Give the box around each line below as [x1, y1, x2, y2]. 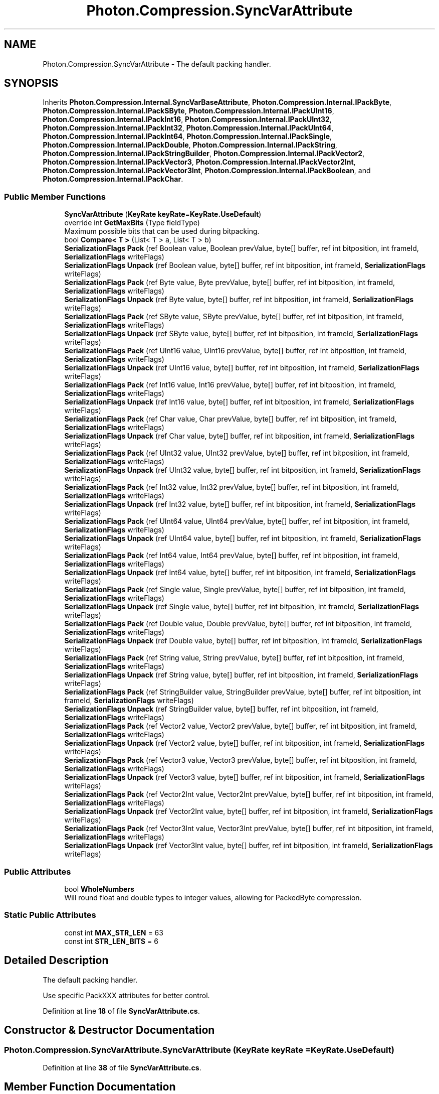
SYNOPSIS [4, 77, 59, 90]
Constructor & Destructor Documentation [4, 1023, 215, 1036]
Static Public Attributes [4, 910, 96, 920]
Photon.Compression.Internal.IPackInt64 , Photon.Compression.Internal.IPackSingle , [43, 132, 332, 141]
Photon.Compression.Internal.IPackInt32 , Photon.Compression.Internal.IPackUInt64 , [43, 123, 334, 132]
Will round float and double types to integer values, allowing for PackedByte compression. [64, 893, 362, 902]
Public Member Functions [4, 191, 106, 202]
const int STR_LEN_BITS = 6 [64, 936, 158, 945]
